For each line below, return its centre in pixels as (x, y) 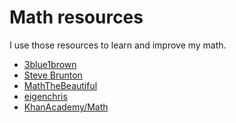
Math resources (76, 17)
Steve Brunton (53, 75)
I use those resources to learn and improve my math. (118, 45)
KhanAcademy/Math (66, 107)
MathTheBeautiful (60, 85)
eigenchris (45, 96)
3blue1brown (50, 64)
